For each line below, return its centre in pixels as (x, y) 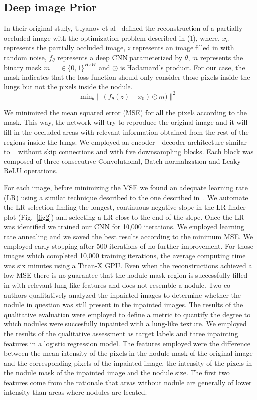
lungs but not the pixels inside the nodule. (68, 86)
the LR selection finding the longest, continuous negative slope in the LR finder (125, 207)
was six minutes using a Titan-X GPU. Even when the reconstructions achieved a (128, 265)
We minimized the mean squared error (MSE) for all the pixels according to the (126, 112)
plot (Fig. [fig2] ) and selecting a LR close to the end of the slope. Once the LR (124, 216)
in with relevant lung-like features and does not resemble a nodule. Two (113, 284)
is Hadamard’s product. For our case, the (182, 67)
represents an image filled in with (183, 47)
